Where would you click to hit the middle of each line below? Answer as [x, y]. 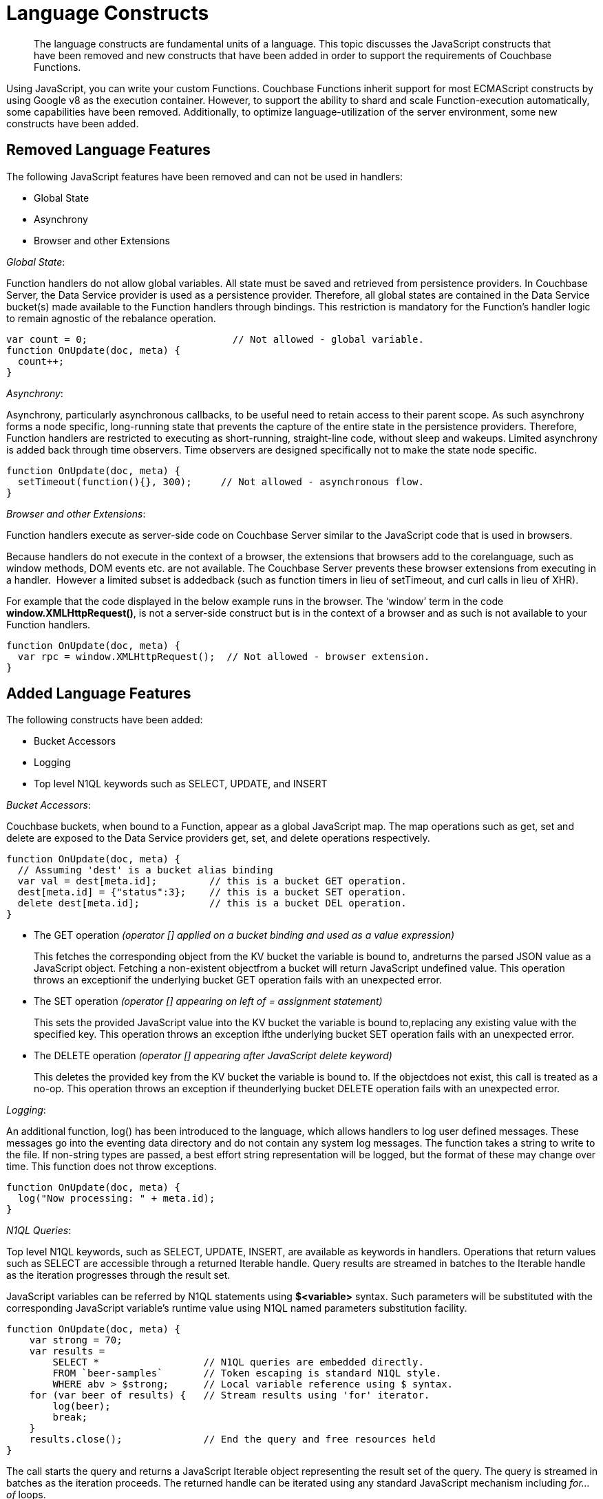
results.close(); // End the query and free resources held [232, 1439]
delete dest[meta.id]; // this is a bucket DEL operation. [212, 903]
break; [70, 1417]
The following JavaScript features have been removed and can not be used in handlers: [205, 176]
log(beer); [82, 1406]
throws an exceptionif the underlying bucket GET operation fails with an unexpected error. [238, 980]
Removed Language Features [108, 150]
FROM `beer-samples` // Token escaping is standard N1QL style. [247, 1373]
